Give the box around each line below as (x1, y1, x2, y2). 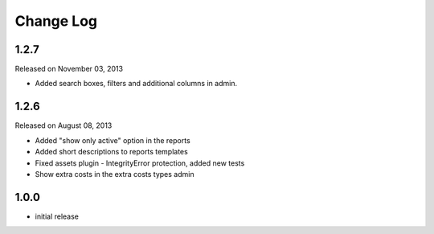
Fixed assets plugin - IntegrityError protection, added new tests (35, 158, 245, 168)
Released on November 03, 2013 (14, 64, 124, 74)
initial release (35, 211, 80, 221)
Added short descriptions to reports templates (35, 147, 188, 157)
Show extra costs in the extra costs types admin (35, 169, 194, 179)
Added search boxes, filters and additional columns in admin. (35, 79, 237, 88)
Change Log (14, 12, 98, 30)
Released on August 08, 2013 (14, 121, 113, 130)
